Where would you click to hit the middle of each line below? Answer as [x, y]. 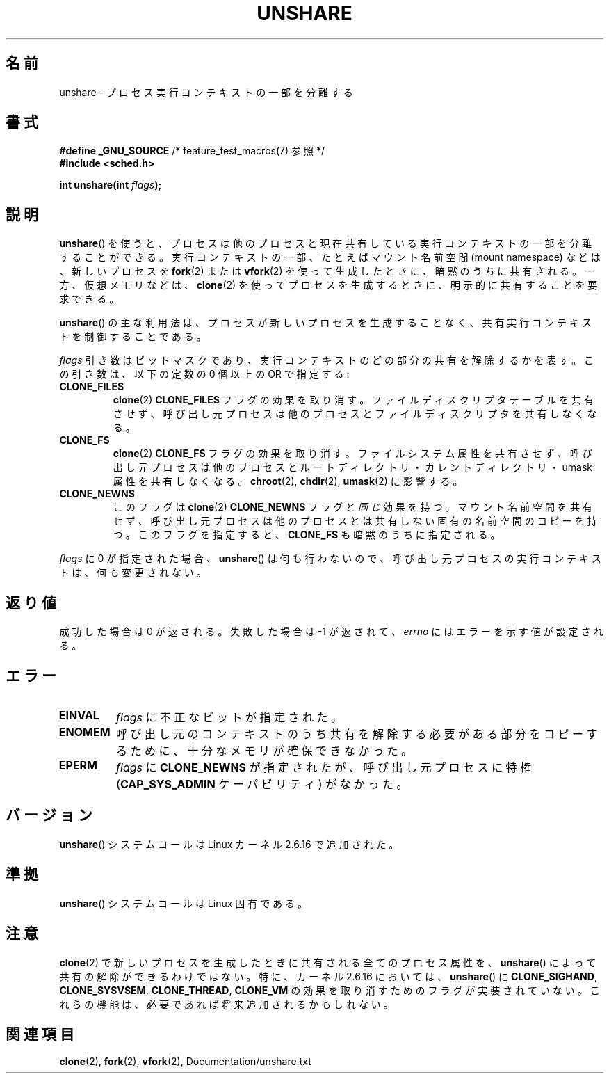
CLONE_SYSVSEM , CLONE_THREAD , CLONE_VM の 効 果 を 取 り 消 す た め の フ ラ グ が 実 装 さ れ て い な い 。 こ [330, 990]
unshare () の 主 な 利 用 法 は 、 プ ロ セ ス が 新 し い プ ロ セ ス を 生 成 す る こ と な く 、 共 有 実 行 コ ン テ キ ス [325, 323]
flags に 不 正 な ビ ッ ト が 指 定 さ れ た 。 [229, 717]
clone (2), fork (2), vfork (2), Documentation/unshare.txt [185, 1062]
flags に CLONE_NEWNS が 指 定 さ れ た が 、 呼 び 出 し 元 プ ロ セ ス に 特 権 [324, 767]
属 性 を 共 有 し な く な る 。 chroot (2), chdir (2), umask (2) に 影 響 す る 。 [288, 481]
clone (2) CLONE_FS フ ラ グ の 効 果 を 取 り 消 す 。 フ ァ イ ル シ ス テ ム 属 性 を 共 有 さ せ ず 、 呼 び [352, 454]
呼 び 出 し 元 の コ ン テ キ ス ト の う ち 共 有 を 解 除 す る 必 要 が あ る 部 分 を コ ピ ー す [357, 734]
